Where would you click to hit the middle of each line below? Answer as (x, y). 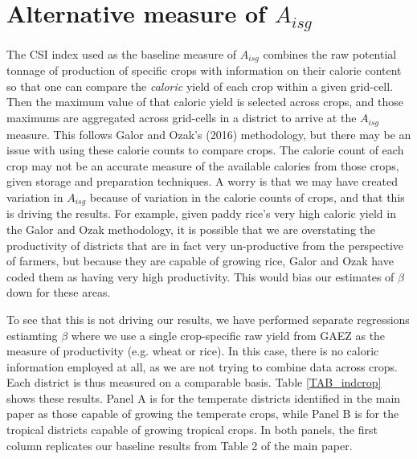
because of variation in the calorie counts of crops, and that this (247, 197)
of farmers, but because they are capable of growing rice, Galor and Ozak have (200, 261)
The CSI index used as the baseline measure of (122, 53)
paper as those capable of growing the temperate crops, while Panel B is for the (203, 414)
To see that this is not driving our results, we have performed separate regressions (208, 319)
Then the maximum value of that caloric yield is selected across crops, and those (205, 102)
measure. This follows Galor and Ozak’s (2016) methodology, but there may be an (209, 134)
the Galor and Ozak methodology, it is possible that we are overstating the (191, 229)
